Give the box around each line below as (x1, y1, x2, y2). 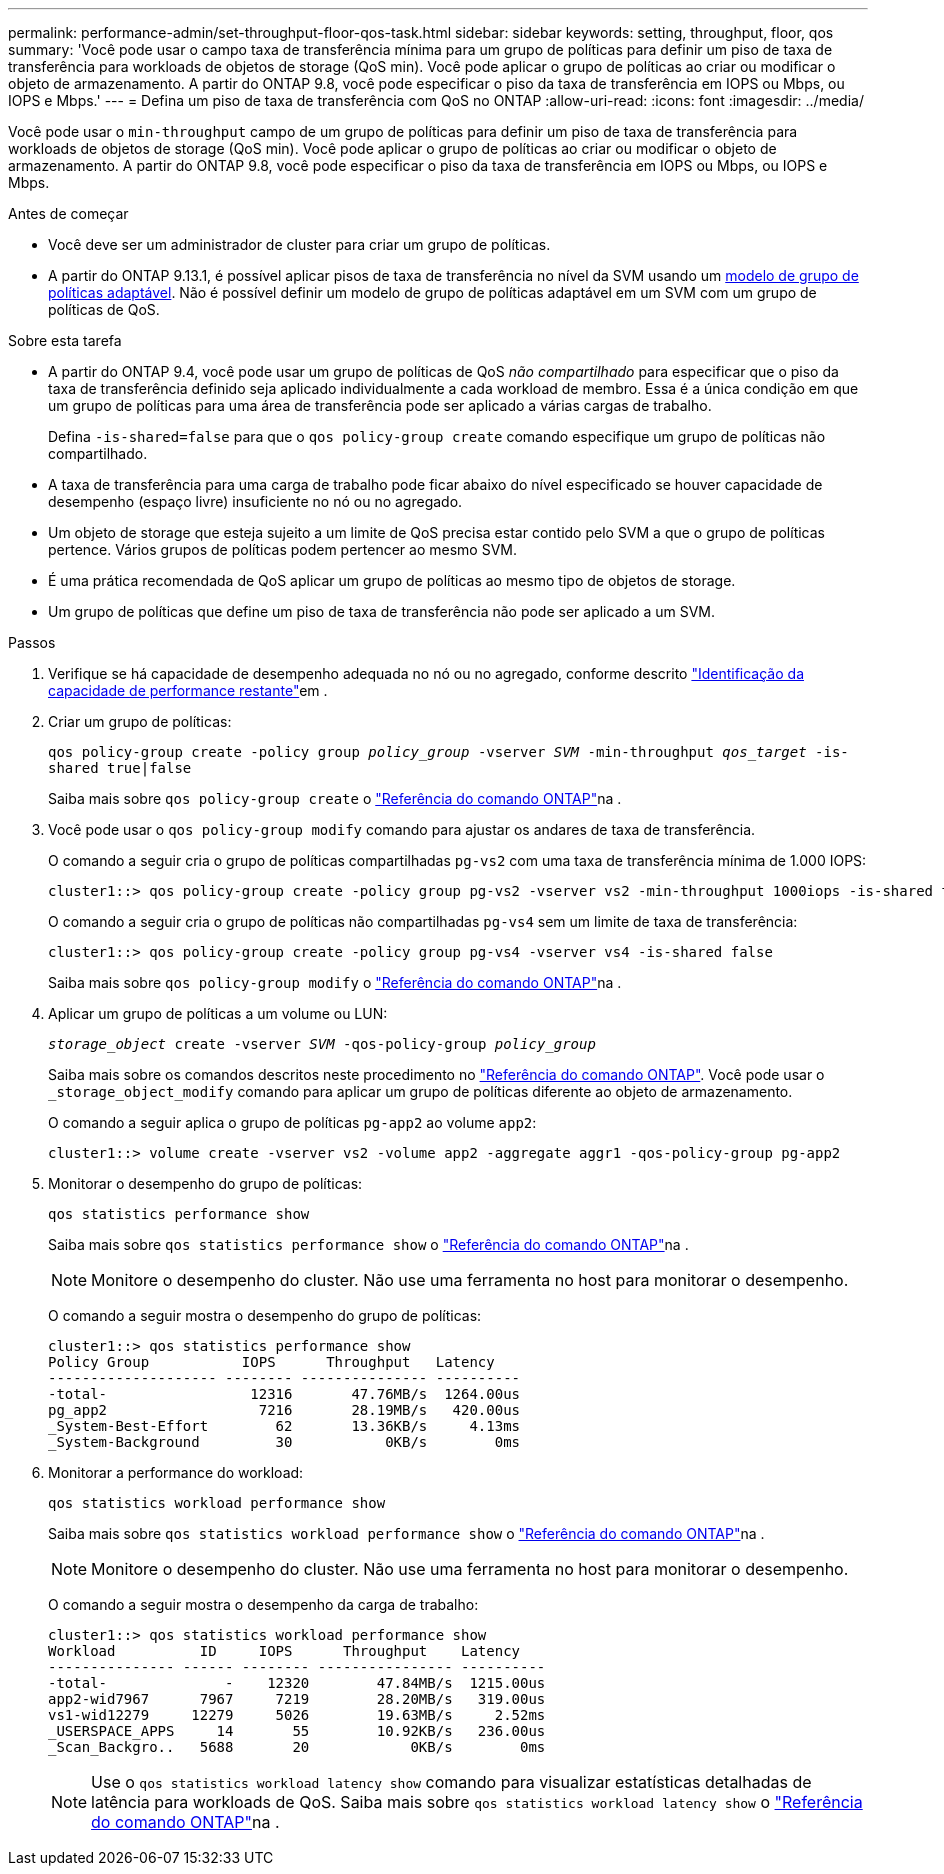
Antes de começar (8, 205, 129, 222)
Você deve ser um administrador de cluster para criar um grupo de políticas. (48, 236, 551, 253)
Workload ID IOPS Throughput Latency (48, 1643, 521, 1659)
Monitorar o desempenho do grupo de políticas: (48, 1175, 363, 1192)
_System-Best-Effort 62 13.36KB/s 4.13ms (48, 1418, 521, 1434)
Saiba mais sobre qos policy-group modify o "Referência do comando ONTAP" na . (48, 974, 622, 991)
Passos (8, 634, 56, 651)
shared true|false (48, 760, 192, 776)
